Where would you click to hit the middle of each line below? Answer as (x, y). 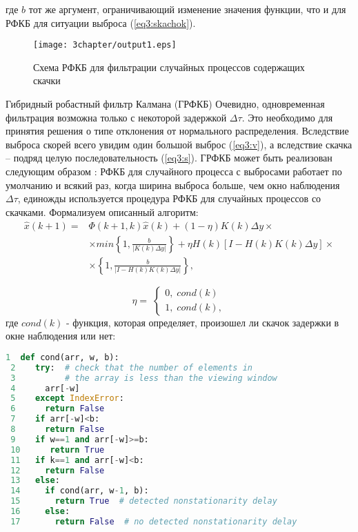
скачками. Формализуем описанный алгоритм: (102, 211)
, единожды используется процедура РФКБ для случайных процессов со (169, 198)
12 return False (58, 470)
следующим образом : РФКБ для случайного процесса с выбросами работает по (174, 171)
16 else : (40, 511)
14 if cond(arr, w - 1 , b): (80, 491)
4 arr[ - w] (45, 388)
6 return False (58, 409)
